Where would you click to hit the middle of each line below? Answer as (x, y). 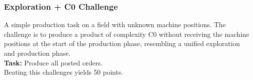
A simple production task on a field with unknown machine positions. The (115, 24)
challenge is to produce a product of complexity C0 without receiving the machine (127, 34)
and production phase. (37, 53)
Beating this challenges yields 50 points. (64, 72)
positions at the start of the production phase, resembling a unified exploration (122, 43)
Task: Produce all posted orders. (53, 62)
